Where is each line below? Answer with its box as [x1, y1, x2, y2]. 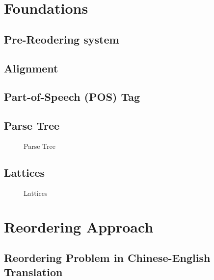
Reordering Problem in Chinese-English [4, 250, 211, 265]
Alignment [4, 60, 58, 75]
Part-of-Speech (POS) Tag [4, 89, 140, 104]
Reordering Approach [4, 216, 154, 236]
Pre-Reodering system [4, 31, 119, 47]
